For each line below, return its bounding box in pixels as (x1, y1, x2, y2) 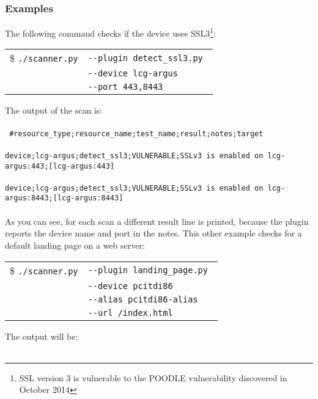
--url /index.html (87, 307, 173, 318)
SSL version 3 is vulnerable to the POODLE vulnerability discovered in (19, 371, 287, 384)
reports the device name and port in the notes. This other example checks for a (5, 227, 302, 240)
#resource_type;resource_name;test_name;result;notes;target (9, 129, 264, 138)
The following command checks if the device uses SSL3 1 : (5, 25, 216, 39)
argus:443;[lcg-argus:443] (5, 161, 114, 170)
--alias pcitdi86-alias (87, 294, 198, 304)
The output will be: (5, 329, 78, 342)
